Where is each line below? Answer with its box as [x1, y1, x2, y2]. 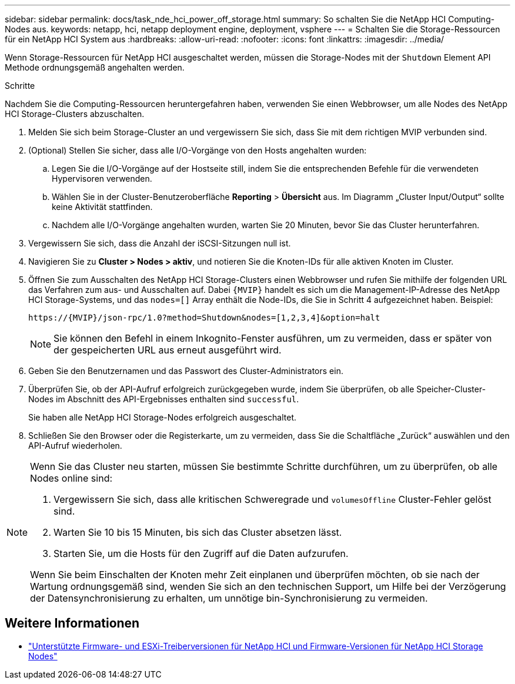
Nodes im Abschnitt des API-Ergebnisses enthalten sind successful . [28, 394, 299, 404]
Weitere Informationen [5, 616, 140, 631]
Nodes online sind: [30, 472, 113, 484]
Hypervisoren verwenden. [52, 173, 152, 183]
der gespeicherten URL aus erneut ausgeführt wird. [53, 344, 282, 356]
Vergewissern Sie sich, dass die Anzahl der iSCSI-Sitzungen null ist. [28, 238, 291, 248]
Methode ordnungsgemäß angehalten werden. [5, 62, 185, 72]
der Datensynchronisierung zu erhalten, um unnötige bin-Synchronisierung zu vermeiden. [30, 592, 428, 604]
